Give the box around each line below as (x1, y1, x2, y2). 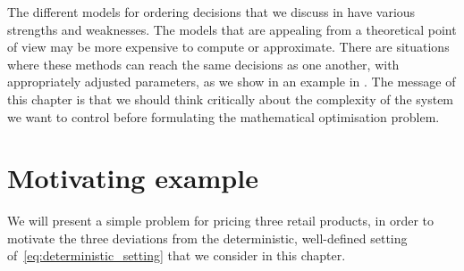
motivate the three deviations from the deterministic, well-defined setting (7, 228, 408, 247)
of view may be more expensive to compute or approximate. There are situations (7, 37, 450, 56)
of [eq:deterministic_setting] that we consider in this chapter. (7, 246, 346, 265)
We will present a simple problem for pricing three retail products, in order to (7, 211, 434, 230)
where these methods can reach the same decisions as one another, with (7, 54, 400, 73)
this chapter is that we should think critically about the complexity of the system (7, 89, 454, 108)
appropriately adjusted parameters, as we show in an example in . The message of (7, 72, 456, 91)
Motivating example (7, 160, 258, 196)
